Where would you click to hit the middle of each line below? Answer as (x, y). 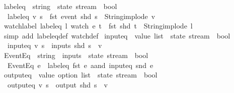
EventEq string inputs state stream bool (76, 55)
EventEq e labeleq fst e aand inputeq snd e (80, 65)
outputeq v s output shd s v (57, 84)
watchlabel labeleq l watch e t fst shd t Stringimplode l (98, 26)
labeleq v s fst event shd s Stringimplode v (81, 16)
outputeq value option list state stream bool (81, 75)
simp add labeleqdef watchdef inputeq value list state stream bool (117, 35)
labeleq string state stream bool (60, 6)
